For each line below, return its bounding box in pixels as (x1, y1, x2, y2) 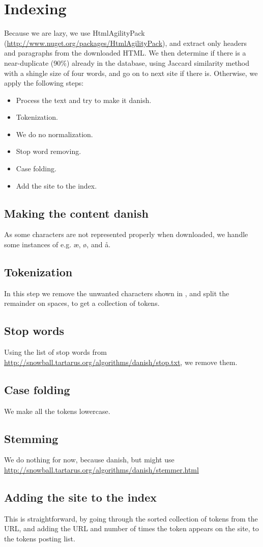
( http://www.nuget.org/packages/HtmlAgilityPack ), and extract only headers (4, 37, 247, 48)
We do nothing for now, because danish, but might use (4, 454, 174, 465)
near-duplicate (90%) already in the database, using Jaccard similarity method (4, 57, 250, 68)
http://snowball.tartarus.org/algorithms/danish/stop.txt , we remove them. (4, 356, 238, 367)
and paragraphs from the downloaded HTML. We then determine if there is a (4, 47, 246, 58)
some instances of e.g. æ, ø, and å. (4, 239, 111, 250)
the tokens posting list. (4, 533, 75, 543)
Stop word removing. (16, 146, 81, 157)
